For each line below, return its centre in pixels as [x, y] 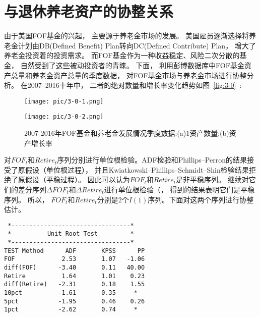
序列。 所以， [26, 199]
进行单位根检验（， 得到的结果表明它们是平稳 [179, 189]
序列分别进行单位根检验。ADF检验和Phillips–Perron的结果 [152, 160]
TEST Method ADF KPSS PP [75, 251]
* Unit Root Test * [71, 234]
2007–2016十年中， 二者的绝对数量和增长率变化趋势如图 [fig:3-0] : [135, 85]
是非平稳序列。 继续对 [212, 179]
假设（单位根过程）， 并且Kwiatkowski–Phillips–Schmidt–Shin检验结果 [137, 169]
